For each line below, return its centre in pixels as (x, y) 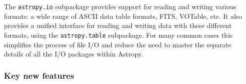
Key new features (39, 75)
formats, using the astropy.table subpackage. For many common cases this (118, 35)
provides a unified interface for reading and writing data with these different (118, 25)
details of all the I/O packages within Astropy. (73, 54)
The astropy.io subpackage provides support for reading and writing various (120, 6)
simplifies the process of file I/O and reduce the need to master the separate (118, 44)
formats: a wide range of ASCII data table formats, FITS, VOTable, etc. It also (123, 16)
